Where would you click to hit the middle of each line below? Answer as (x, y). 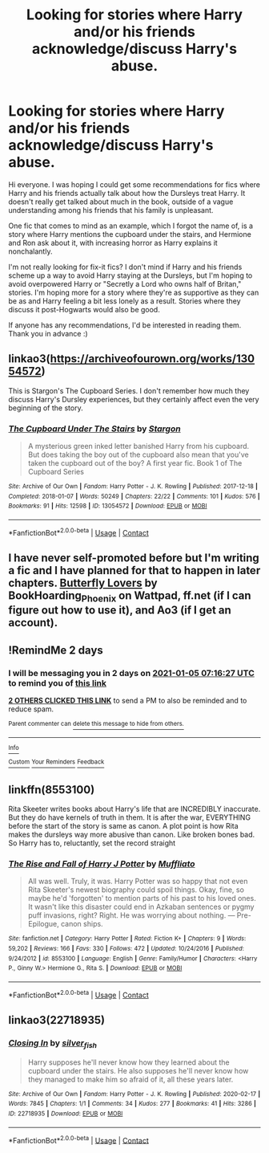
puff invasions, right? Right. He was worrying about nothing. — (131, 915)
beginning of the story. (46, 408)
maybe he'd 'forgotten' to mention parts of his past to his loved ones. (142, 898)
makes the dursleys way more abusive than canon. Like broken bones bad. (132, 835)
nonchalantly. (30, 251)
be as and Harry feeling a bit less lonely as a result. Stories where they (125, 301)
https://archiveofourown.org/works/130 (153, 359)
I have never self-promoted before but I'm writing (134, 558)
